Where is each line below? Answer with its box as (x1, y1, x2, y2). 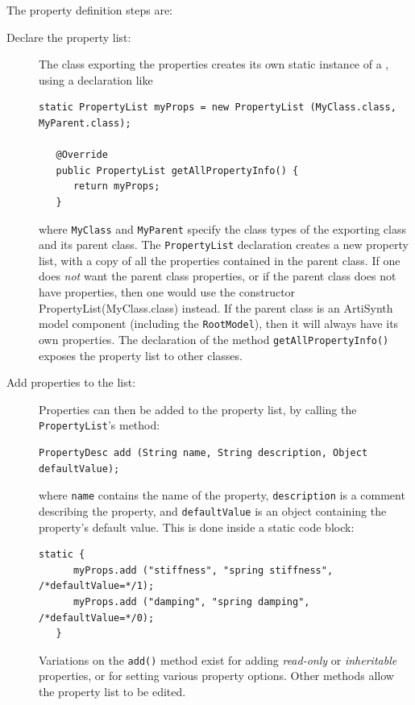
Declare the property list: (6, 28, 131, 45)
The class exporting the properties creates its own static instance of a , (39, 56, 389, 73)
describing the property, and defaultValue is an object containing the (39, 502, 387, 519)
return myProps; (73, 180, 160, 193)
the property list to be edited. (39, 682, 186, 699)
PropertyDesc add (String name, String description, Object (39, 447, 368, 459)
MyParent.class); (39, 117, 131, 129)
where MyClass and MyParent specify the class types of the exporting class (39, 220, 406, 237)
